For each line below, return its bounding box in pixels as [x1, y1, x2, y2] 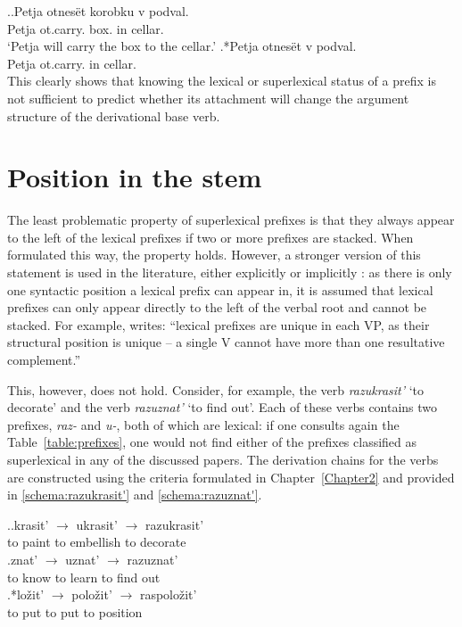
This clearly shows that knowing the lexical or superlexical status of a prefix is [7, 71, 436, 90]
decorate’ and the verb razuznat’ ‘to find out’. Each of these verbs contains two [7, 398, 438, 417]
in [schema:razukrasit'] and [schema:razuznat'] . [7, 485, 262, 504]
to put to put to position [7, 602, 143, 621]
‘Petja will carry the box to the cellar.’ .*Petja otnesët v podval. [7, 37, 357, 55]
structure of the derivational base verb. [7, 106, 220, 125]
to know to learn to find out [7, 567, 161, 586]
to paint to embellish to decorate [7, 532, 186, 551]
